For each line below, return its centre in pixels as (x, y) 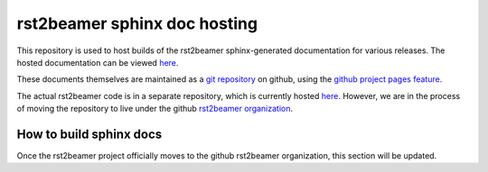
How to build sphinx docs (89, 134)
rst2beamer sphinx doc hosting (137, 23)
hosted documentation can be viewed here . (98, 62)
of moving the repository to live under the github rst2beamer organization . (155, 109)
